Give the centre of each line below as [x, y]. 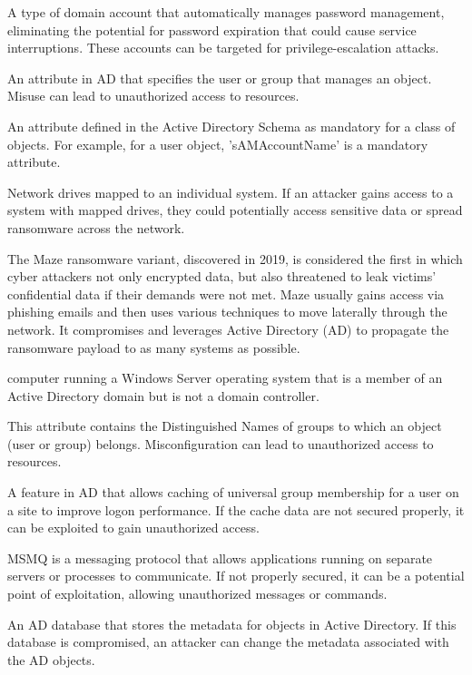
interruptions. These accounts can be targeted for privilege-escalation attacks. [223, 48]
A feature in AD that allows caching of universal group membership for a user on [233, 492]
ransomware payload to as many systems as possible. [154, 347]
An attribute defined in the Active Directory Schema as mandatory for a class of [231, 126]
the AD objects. [51, 659]
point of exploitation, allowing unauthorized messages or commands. [197, 594]
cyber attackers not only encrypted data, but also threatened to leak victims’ [222, 276]
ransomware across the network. [96, 227]
